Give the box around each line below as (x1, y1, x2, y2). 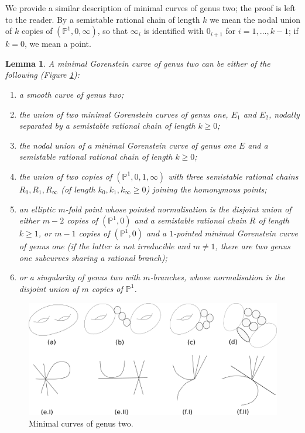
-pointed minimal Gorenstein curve (173, 227, 298, 239)
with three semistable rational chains (168, 170, 299, 182)
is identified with (143, 25, 204, 37)
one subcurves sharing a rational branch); (19, 251, 167, 263)
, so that (97, 25, 128, 37)
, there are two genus (215, 240, 290, 252)
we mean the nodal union (210, 13, 300, 25)
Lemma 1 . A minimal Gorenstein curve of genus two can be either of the (5, 57, 270, 69)
